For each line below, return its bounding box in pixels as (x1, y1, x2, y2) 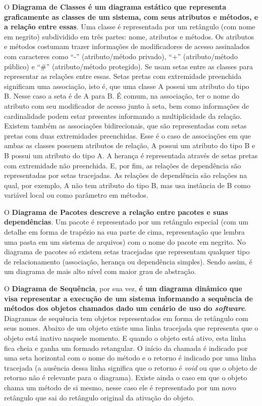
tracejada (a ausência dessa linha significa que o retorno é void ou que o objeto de (4, 362, 257, 373)
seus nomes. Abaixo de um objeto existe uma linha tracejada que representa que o (4, 323, 258, 333)
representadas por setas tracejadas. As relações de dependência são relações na (4, 170, 247, 181)
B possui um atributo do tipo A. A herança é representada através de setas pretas (4, 150, 258, 160)
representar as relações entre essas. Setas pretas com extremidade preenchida (4, 71, 242, 81)
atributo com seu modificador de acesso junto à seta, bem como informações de (4, 100, 249, 111)
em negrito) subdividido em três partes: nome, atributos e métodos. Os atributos (4, 31, 254, 41)
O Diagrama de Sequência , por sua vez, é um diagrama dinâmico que (4, 283, 242, 294)
